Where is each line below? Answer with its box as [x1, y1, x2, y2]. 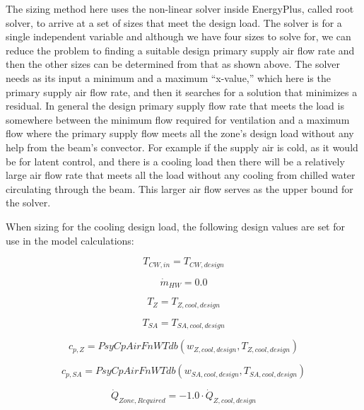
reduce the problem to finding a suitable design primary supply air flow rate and [6, 42, 355, 57]
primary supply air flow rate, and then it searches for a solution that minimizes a [6, 84, 358, 99]
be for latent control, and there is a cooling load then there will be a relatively [6, 153, 345, 168]
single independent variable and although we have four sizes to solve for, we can [6, 29, 351, 44]
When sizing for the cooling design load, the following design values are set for [6, 218, 346, 233]
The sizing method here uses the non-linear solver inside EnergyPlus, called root [6, 1, 354, 16]
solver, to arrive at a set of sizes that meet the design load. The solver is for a [6, 15, 342, 30]
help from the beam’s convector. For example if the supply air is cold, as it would [6, 139, 358, 154]
